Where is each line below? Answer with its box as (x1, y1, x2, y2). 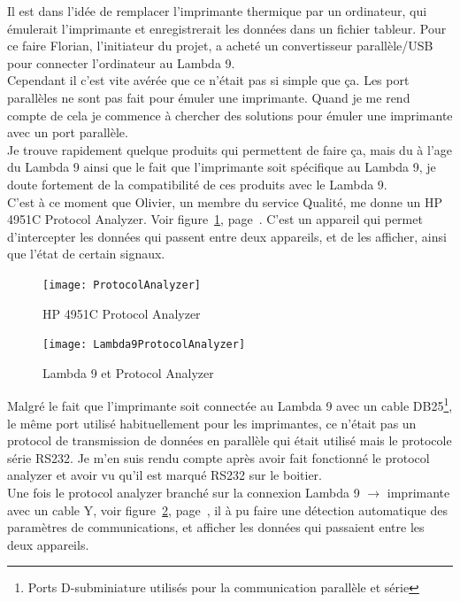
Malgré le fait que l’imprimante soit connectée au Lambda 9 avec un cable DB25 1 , (7, 394, 453, 415)
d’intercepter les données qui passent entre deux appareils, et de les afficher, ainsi (7, 227, 447, 245)
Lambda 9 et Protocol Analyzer (42, 363, 214, 382)
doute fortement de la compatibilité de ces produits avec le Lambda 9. (7, 174, 387, 193)
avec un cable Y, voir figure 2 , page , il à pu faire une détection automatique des (7, 500, 448, 519)
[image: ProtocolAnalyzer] (42, 278, 201, 291)
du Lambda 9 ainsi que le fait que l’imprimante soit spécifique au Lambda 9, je (7, 158, 436, 176)
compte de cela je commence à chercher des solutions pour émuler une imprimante (7, 105, 453, 124)
